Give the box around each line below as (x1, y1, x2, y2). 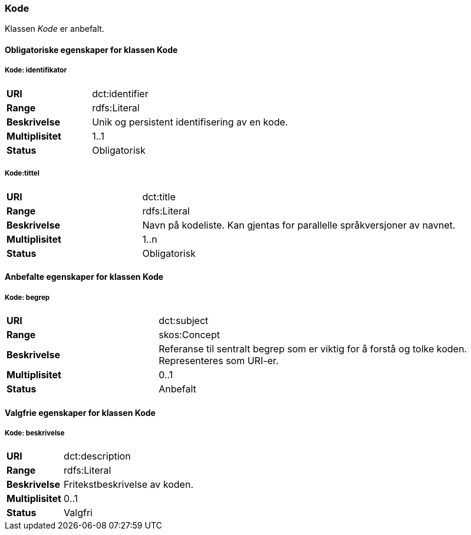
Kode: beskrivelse (5, 428, 65, 437)
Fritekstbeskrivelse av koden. (64, 478, 193, 491)
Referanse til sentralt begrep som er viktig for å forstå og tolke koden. (159, 342, 467, 355)
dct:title (142, 190, 176, 203)
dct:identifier (92, 87, 149, 100)
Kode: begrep (5, 293, 50, 302)
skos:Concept (159, 328, 220, 341)
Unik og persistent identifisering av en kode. (92, 115, 288, 128)
